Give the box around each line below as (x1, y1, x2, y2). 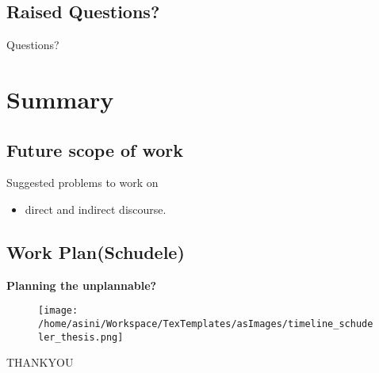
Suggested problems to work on (6, 174, 159, 191)
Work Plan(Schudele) (6, 239, 185, 264)
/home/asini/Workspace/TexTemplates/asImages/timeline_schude (38, 318, 373, 330)
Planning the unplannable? (6, 276, 157, 293)
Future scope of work (6, 137, 184, 162)
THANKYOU (6, 354, 74, 371)
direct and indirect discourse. (25, 200, 167, 217)
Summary (6, 82, 114, 115)
